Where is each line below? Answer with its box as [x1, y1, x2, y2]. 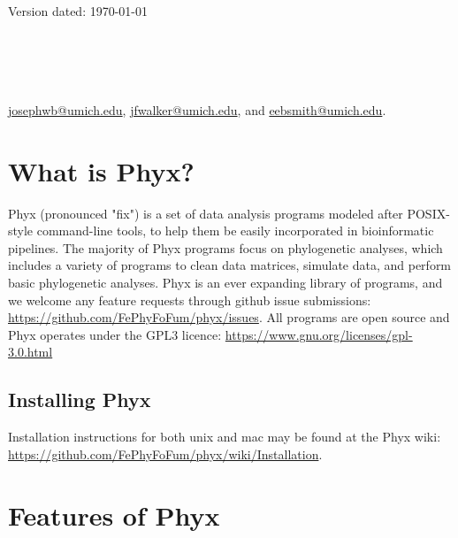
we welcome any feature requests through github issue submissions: [8, 290, 371, 309]
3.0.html [8, 342, 53, 361]
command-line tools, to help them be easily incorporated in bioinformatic [36, 221, 434, 240]
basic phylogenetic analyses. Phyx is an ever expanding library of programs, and [8, 273, 443, 292]
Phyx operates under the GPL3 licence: [8, 325, 222, 343]
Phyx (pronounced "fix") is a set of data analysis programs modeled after [8, 204, 403, 222]
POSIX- [407, 204, 450, 222]
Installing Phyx [8, 386, 151, 413]
